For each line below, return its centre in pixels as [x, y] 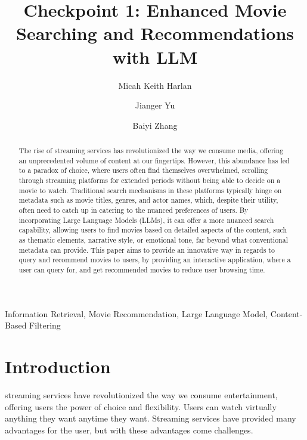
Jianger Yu [155, 105]
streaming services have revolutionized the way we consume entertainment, [141, 394]
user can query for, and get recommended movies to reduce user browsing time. [142, 269]
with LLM [155, 56]
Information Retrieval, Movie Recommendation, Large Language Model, [137, 313]
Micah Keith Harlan [155, 85]
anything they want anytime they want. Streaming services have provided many [151, 418]
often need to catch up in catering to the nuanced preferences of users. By [134, 210]
